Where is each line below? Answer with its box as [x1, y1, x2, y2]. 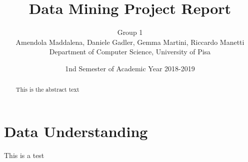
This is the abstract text [15, 85, 79, 94]
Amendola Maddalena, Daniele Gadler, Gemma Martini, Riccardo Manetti [15, 36, 244, 47]
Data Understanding [4, 121, 148, 141]
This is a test [4, 150, 44, 160]
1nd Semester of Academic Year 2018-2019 [65, 63, 195, 73]
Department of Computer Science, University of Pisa [49, 46, 211, 57]
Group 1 [117, 27, 143, 37]
